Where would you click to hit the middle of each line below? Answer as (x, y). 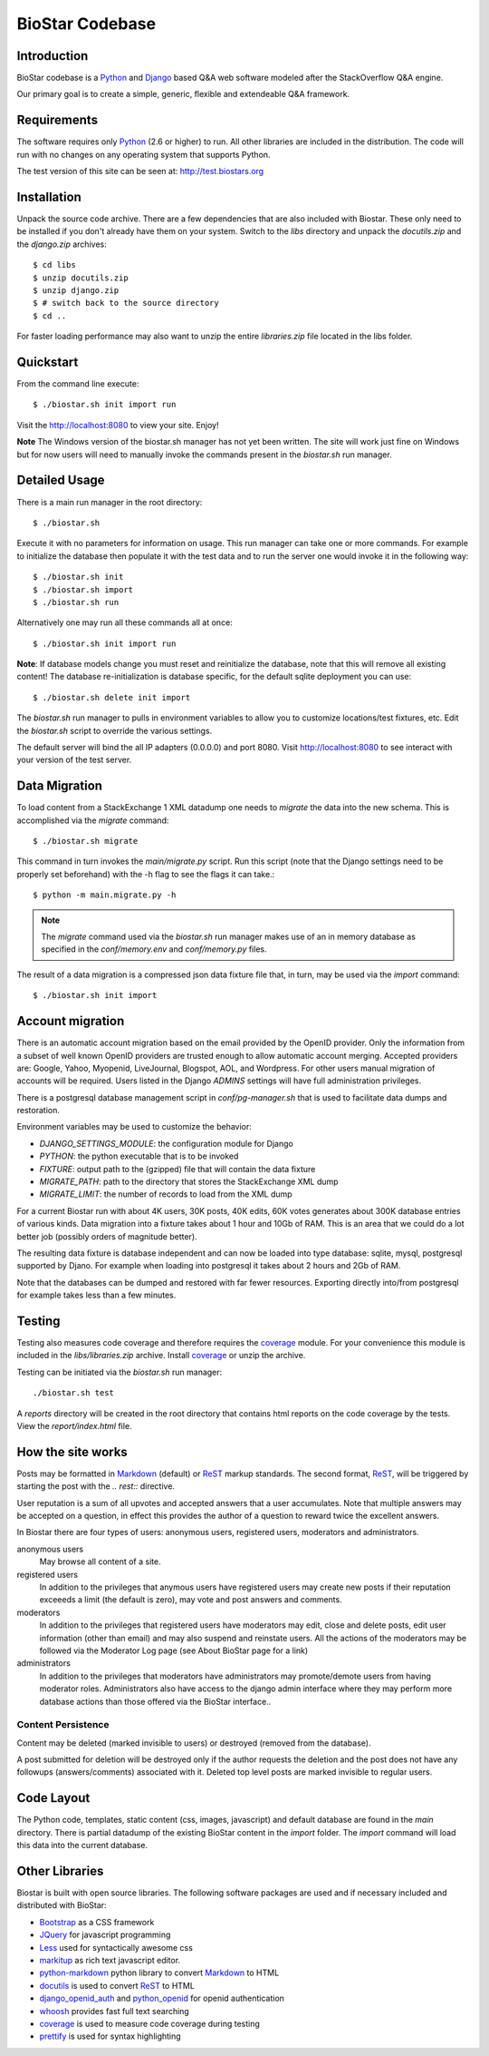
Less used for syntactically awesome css (116, 1947)
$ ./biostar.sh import (83, 589)
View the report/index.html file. (74, 1426)
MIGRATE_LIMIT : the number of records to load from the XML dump (166, 1194)
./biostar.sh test (74, 1393)
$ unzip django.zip (76, 290)
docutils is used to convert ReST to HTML (117, 1985)
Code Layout (53, 1798)
